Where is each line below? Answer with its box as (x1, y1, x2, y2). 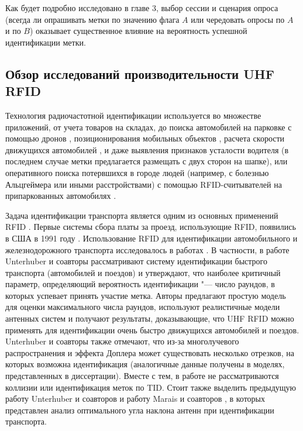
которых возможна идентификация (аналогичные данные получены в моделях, (5, 358, 285, 370)
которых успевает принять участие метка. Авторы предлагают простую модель (5, 289, 286, 301)
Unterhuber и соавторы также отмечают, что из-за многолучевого (5, 335, 239, 347)
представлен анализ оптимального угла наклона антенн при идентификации (5, 404, 274, 416)
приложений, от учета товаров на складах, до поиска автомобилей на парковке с (5, 120, 292, 133)
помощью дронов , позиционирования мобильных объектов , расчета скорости (5, 132, 285, 144)
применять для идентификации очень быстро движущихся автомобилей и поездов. (5, 323, 299, 336)
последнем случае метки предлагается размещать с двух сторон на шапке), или (5, 155, 288, 167)
